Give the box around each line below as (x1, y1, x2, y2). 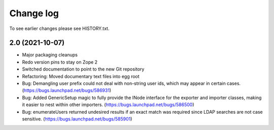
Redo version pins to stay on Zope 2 (22, 59, 98, 65)
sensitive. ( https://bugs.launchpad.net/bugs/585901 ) (22, 116, 132, 122)
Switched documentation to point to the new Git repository (22, 66, 145, 72)
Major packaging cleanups (22, 52, 78, 58)
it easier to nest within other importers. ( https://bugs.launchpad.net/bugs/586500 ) (22, 102, 195, 108)
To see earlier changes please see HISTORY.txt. (9, 25, 110, 31)
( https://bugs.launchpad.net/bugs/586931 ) (22, 87, 112, 93)
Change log (9, 8, 59, 19)
